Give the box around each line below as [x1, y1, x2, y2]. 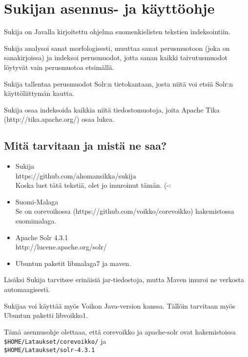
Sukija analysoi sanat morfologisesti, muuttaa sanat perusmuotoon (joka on [4, 43, 230, 53]
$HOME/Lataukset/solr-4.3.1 [4, 347, 95, 354]
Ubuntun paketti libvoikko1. [4, 310, 88, 320]
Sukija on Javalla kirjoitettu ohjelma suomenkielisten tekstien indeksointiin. [4, 26, 230, 37]
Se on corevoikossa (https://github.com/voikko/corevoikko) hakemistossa [15, 206, 234, 216]
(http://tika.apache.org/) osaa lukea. [4, 114, 115, 124]
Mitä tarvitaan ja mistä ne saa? [4, 138, 167, 153]
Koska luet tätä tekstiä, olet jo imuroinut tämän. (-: [15, 180, 171, 190]
